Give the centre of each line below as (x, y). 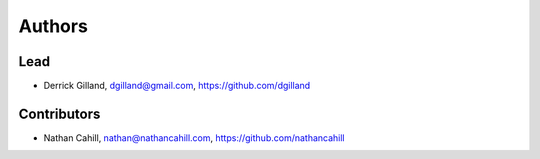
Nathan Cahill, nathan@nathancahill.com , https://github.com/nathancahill (194, 137)
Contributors (59, 113)
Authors (53, 26)
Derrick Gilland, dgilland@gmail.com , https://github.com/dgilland (177, 86)
